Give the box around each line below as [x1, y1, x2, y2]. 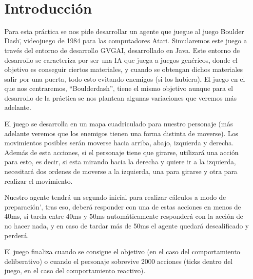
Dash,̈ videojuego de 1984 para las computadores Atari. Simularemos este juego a [4, 35, 247, 46]
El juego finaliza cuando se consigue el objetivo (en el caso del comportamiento [4, 246, 240, 257]
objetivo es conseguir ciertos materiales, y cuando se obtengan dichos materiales [4, 64, 243, 74]
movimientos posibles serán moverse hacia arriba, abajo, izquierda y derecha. [4, 138, 234, 148]
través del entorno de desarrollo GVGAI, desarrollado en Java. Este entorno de [4, 45, 240, 55]
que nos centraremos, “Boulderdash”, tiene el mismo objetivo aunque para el [4, 83, 233, 93]
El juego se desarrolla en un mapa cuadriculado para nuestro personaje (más [4, 119, 233, 129]
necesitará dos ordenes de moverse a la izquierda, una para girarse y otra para [4, 166, 237, 176]
